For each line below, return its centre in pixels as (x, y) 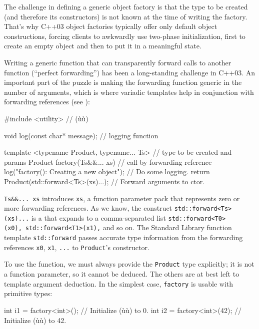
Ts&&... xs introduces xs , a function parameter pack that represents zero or (122, 198)
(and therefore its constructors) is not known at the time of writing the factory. (126, 16)
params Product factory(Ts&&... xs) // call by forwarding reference (108, 162)
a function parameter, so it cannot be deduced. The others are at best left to (122, 274)
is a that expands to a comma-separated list (98, 217)
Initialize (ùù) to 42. (35, 320)
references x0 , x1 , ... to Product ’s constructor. (77, 247)
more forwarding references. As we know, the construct (88, 208)
